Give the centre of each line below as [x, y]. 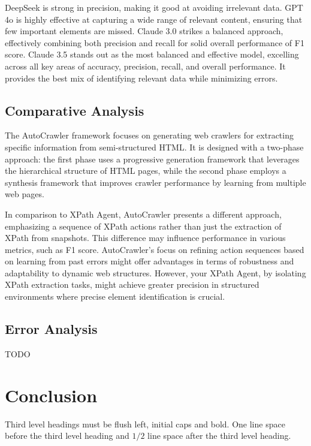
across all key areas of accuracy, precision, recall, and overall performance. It [145, 66]
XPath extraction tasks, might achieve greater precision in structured [132, 284]
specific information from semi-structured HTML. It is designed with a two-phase [154, 147]
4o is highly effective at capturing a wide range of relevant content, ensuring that [154, 19]
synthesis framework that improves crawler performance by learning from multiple [155, 182]
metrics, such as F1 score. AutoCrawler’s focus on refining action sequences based [155, 249]
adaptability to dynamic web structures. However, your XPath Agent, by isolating [155, 272]
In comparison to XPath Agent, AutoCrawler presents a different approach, [143, 214]
